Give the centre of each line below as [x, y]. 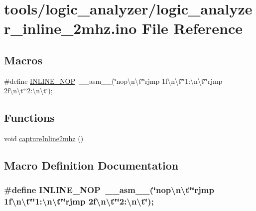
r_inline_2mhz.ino [70, 28]
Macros [23, 60]
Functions [29, 117]
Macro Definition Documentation [91, 165]
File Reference [192, 28]
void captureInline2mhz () [44, 138]
